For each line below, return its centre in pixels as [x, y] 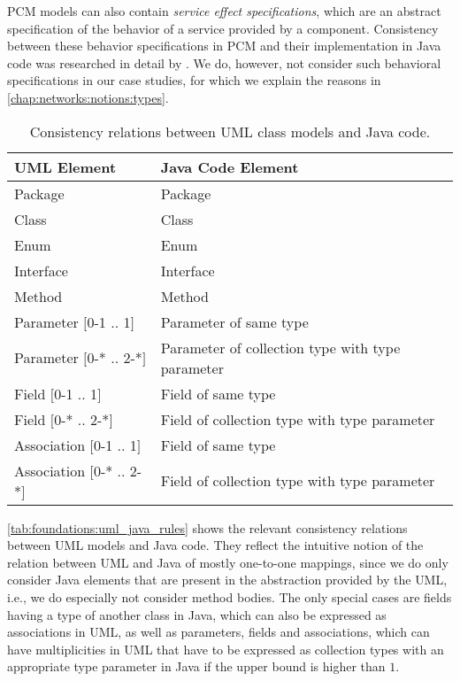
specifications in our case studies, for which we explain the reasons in [194, 80]
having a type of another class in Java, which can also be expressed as [197, 614]
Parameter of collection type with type [280, 347]
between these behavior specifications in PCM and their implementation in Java [224, 46]
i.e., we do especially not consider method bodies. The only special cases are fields [230, 596]
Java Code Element [230, 166]
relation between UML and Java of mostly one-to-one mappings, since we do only [228, 562]
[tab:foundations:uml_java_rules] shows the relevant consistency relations [207, 527]
